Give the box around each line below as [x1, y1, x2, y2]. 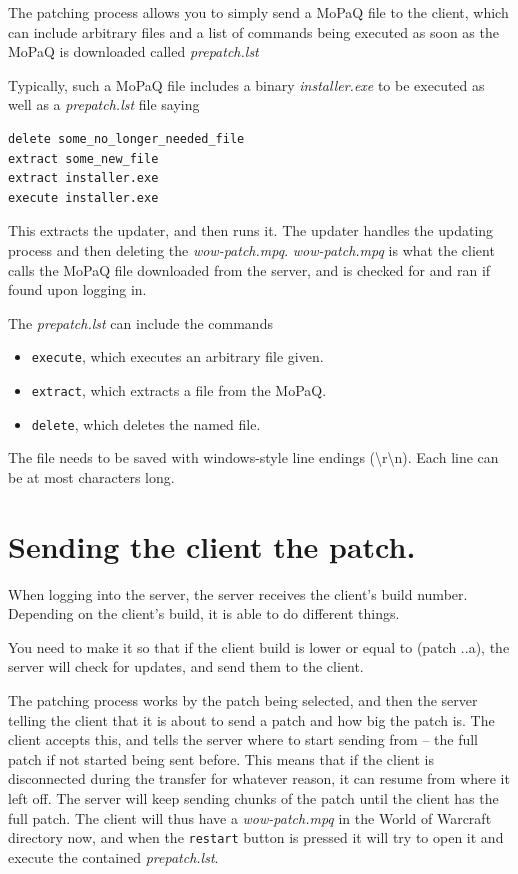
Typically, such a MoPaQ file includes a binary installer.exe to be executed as [8, 74, 485, 95]
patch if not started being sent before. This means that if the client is [8, 748, 434, 769]
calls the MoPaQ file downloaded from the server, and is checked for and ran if [8, 259, 491, 280]
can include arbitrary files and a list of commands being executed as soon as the [8, 21, 499, 42]
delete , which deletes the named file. [31, 413, 261, 434]
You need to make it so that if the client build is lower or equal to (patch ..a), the [8, 636, 510, 657]
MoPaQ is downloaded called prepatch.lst [8, 41, 259, 62]
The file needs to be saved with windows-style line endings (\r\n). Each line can [8, 447, 499, 468]
